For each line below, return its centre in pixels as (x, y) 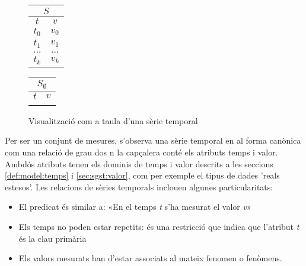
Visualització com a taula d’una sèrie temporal (113, 120)
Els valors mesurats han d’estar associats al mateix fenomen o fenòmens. (150, 258)
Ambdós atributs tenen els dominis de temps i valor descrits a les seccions (139, 163)
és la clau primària (52, 238)
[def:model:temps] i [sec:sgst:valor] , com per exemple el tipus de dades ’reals (142, 175)
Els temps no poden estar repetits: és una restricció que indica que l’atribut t (159, 226)
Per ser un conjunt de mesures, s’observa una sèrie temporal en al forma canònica (153, 140)
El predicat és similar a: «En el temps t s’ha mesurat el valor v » (135, 207)
